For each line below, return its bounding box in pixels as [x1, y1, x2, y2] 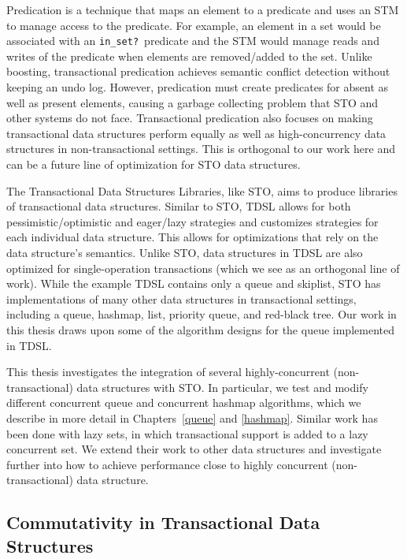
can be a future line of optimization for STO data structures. [6, 156, 301, 172]
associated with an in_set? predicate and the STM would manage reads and [6, 32, 379, 49]
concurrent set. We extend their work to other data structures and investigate [6, 441, 382, 457]
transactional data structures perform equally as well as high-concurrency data [6, 125, 387, 141]
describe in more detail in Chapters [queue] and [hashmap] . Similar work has [6, 409, 378, 426]
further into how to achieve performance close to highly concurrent [6, 456, 328, 472]
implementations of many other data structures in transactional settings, [6, 290, 357, 307]
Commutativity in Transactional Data [6, 510, 320, 535]
